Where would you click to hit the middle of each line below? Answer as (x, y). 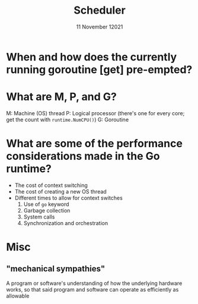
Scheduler (100, 10)
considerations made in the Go (83, 156)
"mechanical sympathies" (56, 269)
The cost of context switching (51, 185)
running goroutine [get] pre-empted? (99, 69)
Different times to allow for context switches (68, 198)
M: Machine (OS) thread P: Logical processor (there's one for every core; (95, 113)
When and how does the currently (92, 57)
